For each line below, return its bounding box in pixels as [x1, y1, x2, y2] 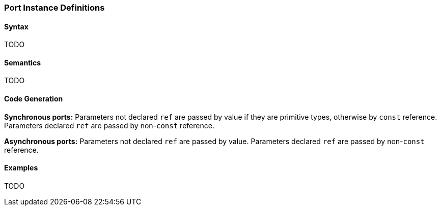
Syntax [4, 22, 29, 31]
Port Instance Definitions [4, 3, 105, 13]
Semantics [4, 58, 41, 67]
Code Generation [4, 94, 63, 103]
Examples [4, 163, 38, 172]
